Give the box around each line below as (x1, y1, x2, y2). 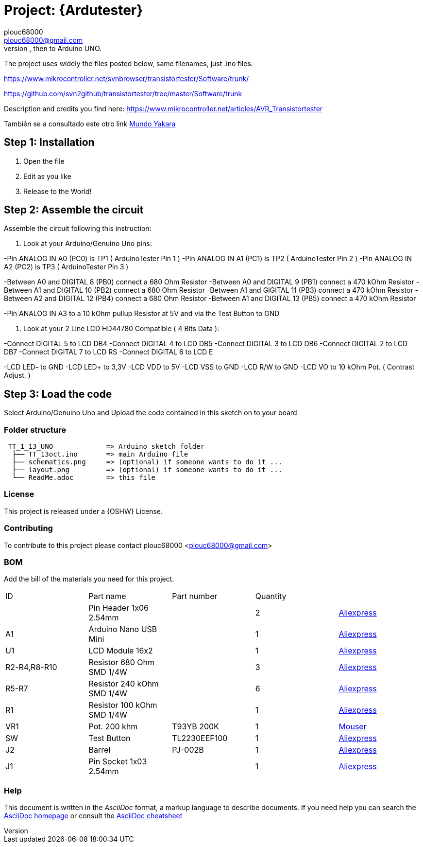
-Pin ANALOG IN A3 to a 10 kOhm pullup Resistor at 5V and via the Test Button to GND (4, 309, 280, 318)
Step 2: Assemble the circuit (4, 204, 144, 216)
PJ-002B (172, 745, 204, 755)
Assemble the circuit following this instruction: (4, 224, 152, 233)
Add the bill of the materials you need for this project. (4, 575, 174, 583)
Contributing (4, 523, 53, 533)
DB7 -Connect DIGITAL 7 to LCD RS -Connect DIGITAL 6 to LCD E (4, 348, 213, 356)
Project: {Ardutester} (4, 2, 143, 18)
